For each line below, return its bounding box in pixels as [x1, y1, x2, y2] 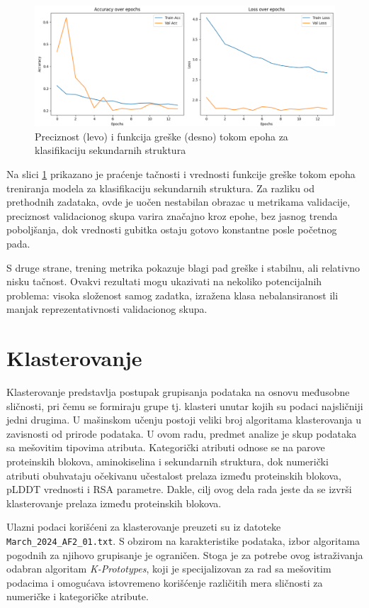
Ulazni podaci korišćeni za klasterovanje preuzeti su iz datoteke [6, 519, 281, 534]
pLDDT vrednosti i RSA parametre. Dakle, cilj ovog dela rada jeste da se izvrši [6, 482, 352, 497]
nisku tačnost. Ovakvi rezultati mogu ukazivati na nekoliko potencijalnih [6, 274, 322, 289]
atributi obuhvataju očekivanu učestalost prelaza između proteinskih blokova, [6, 468, 341, 482]
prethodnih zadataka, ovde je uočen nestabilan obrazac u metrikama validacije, [6, 194, 351, 209]
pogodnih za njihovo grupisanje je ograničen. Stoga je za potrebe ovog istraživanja [6, 547, 363, 562]
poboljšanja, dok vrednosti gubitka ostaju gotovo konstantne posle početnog [6, 222, 337, 237]
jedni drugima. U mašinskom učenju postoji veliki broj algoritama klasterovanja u [6, 412, 362, 427]
